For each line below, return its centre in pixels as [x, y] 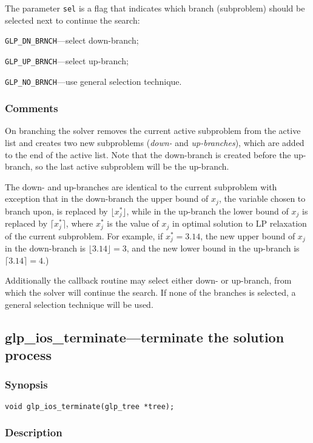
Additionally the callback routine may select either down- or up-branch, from [148, 280]
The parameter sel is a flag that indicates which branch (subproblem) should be [155, 8]
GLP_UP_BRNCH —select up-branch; [67, 60]
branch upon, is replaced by [56, 211]
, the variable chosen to [262, 198]
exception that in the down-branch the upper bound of [107, 198]
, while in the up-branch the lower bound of [207, 211]
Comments [32, 108]
